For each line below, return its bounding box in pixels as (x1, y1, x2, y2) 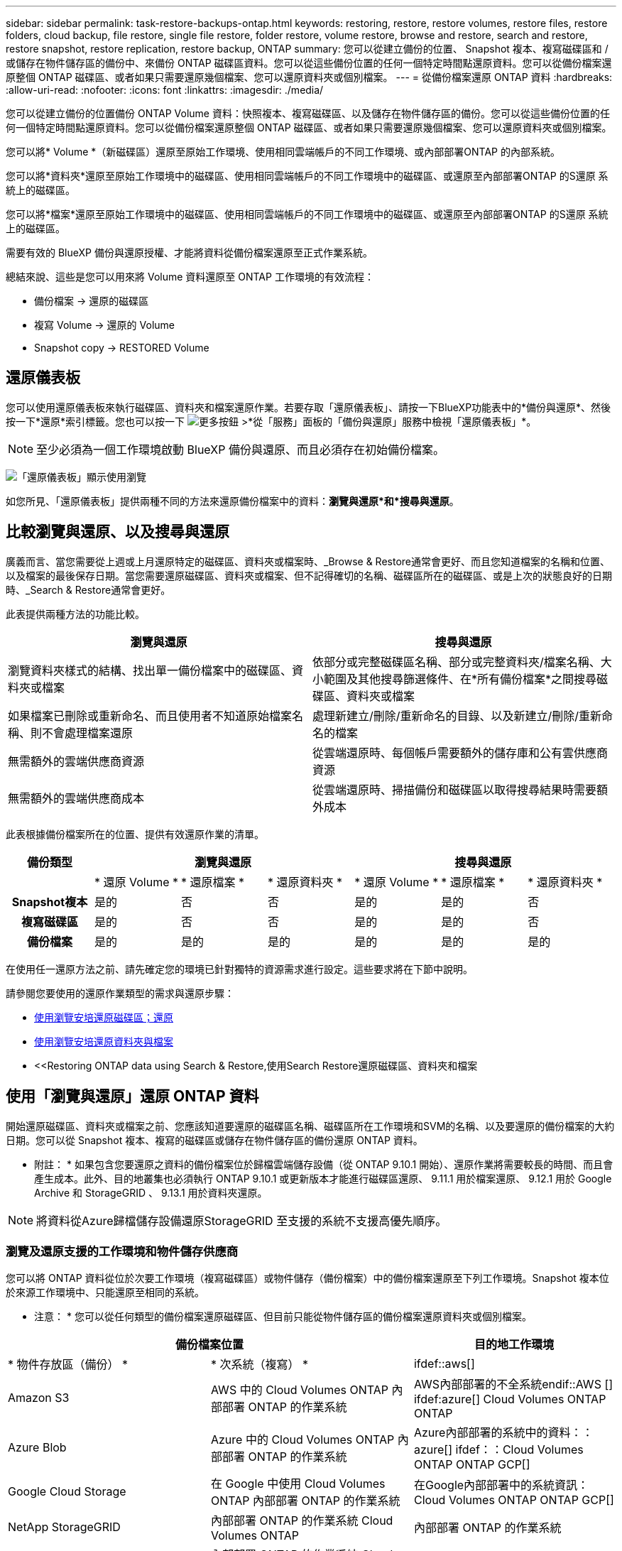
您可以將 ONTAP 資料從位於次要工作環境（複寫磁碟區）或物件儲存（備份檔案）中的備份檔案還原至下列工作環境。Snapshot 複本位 (6, 1272, 609, 1285)
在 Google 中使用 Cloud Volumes (210, 1476, 386, 1491)
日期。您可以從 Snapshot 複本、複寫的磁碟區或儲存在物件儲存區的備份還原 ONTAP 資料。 (6, 1133, 423, 1146)
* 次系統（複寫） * (210, 1357, 309, 1372)
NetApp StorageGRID (8, 1520, 121, 1535)
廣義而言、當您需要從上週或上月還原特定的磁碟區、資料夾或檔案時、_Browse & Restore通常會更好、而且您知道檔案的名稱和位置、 (6, 555, 611, 567)
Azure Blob (8, 1440, 67, 1455)
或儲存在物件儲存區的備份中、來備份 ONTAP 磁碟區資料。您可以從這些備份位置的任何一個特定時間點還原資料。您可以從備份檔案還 (6, 57, 612, 69)
